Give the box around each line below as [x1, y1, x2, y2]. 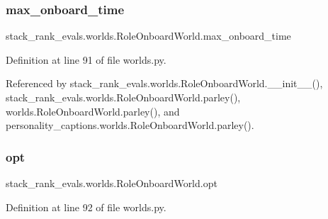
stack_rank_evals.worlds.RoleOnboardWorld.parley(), [6, 90, 241, 104]
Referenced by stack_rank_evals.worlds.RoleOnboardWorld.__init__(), [6, 76, 323, 91]
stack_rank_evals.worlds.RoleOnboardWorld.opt [6, 176, 217, 190]
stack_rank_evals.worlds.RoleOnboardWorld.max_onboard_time [6, 28, 291, 43]
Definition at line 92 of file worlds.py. [6, 199, 166, 214]
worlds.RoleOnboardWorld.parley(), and [6, 103, 180, 118]
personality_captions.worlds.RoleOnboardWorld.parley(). [6, 118, 254, 133]
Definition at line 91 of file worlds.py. [6, 52, 166, 67]
